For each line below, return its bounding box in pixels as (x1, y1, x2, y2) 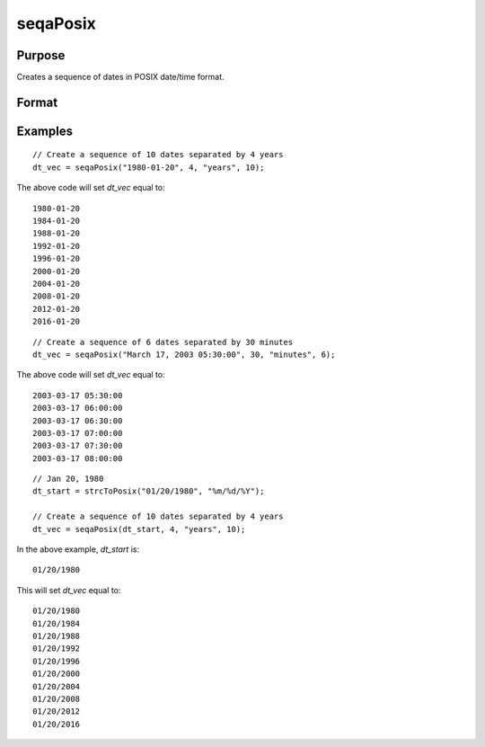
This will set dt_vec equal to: (16, 584, 121, 595)
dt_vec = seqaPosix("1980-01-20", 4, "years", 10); (32, 162, 265, 173)
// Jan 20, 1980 (32, 474, 104, 485)
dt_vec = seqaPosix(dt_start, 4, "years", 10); (32, 524, 246, 534)
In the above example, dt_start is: (16, 544, 139, 555)
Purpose (16, 48, 66, 63)
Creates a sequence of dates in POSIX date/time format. (16, 72, 225, 83)
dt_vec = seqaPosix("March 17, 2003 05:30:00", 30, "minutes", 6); (32, 349, 336, 360)
